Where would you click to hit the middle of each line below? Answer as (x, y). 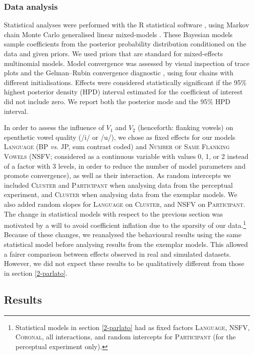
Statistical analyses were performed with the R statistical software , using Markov (127, 25)
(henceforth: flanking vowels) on (185, 127)
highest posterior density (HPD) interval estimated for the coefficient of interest (123, 92)
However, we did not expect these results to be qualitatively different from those (124, 263)
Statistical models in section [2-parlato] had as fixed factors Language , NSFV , (133, 327)
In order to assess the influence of (54, 127)
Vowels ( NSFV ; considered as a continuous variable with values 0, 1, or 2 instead (126, 156)
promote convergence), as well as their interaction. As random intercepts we (117, 175)
